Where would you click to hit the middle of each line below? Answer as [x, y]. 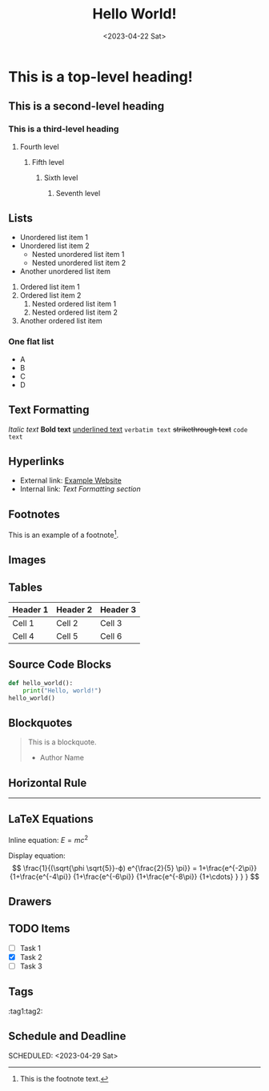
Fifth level [48, 162]
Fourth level [39, 146]
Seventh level [78, 193]
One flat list [31, 342]
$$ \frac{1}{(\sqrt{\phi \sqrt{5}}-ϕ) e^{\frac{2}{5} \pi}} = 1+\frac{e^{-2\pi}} [134, 868]
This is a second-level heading [86, 106]
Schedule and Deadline [67, 1036]
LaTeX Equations [51, 819]
